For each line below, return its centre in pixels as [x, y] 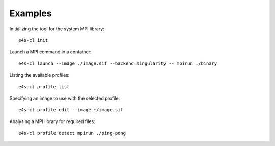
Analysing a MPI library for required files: [52, 121]
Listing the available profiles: [39, 75]
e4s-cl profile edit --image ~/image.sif [71, 110]
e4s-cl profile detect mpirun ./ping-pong [72, 133]
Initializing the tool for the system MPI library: [57, 29]
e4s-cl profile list [44, 87]
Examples [31, 13]
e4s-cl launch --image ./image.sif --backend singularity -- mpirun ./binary [118, 63]
